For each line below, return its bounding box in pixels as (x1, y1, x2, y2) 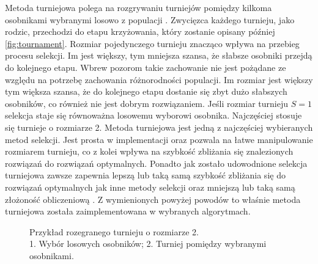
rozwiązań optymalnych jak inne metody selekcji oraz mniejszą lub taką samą (5, 180, 295, 193)
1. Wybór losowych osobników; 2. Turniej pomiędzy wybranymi (29, 237, 267, 250)
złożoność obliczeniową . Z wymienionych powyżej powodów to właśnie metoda (5, 193, 301, 205)
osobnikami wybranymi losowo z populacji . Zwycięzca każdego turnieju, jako (5, 13, 295, 26)
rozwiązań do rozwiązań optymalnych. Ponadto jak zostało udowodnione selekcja (5, 156, 308, 169)
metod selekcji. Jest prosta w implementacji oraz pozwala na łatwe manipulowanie (5, 133, 313, 145)
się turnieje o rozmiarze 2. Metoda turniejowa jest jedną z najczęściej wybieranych (5, 120, 313, 133)
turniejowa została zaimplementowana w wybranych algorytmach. (5, 205, 251, 218)
